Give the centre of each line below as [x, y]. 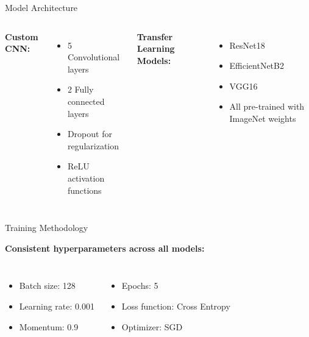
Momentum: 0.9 [49, 326]
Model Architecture [41, 7]
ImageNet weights [263, 118]
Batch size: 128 [47, 286]
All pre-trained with [267, 106]
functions [84, 190]
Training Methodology [47, 228]
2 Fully [80, 89]
